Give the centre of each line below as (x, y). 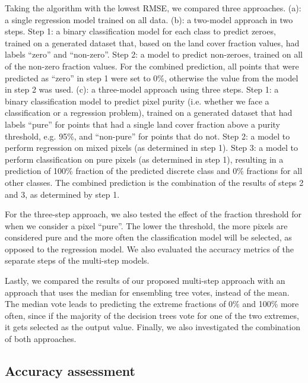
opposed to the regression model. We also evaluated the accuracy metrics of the (149, 249)
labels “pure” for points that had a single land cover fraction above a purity (143, 124)
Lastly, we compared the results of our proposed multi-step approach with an (145, 281)
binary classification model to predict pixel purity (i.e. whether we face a (137, 101)
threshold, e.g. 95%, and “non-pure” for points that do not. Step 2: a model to (147, 136)
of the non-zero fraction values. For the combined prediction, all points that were (152, 66)
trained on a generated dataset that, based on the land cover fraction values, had (152, 42)
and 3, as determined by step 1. (62, 194)
